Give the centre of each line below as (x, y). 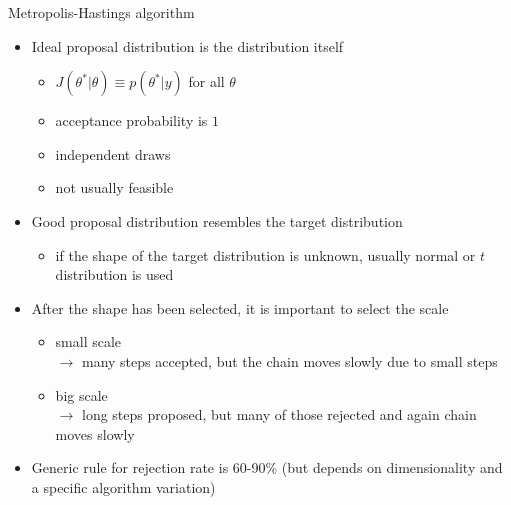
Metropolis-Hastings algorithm (101, 12)
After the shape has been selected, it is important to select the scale (240, 307)
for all (206, 81)
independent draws (113, 153)
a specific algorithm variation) (123, 486)
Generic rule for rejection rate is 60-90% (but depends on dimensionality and (267, 467)
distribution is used (114, 274)
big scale (81, 394)
